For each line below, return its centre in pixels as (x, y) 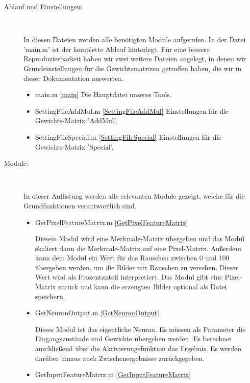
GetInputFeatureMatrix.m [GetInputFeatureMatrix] (113, 374)
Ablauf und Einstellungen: (43, 6)
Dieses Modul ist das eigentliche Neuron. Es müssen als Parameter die (140, 329)
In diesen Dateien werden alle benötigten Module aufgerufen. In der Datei (135, 39)
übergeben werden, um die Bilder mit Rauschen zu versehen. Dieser (137, 267)
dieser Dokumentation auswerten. (74, 78)
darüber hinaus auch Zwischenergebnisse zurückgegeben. (120, 358)
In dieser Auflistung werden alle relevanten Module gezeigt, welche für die (134, 196)
